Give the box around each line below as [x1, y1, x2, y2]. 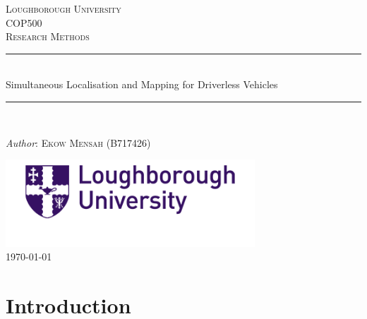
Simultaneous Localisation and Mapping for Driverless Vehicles [6, 77, 278, 92]
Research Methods [6, 29, 90, 44]
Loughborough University [6, 1, 121, 16]
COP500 [6, 15, 42, 30]
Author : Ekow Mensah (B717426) [6, 135, 151, 150]
